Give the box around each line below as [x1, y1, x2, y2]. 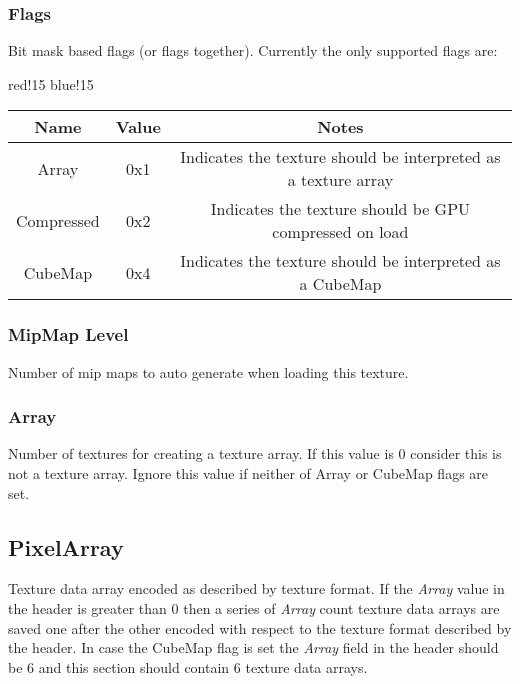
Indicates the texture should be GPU [210, 197, 471, 221]
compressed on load [272, 220, 409, 244]
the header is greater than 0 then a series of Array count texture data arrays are [8, 598, 500, 619]
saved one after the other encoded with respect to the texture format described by [8, 617, 512, 638]
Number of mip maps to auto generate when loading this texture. [8, 361, 409, 382]
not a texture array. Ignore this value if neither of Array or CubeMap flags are [8, 463, 489, 484]
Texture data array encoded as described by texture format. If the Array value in [8, 578, 505, 599]
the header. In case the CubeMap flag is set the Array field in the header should [8, 637, 499, 658]
